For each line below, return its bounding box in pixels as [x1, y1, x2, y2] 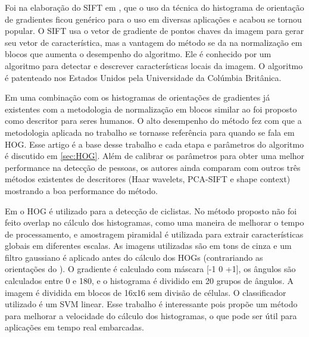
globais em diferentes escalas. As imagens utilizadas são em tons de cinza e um [5, 239, 292, 252]
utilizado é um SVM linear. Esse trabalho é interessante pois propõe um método [5, 298, 298, 310]
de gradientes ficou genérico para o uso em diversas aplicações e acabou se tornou [5, 13, 302, 25]
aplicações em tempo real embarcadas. [5, 321, 144, 333]
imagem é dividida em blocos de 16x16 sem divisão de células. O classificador [5, 286, 286, 298]
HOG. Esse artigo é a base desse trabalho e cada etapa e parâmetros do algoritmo [5, 138, 304, 150]
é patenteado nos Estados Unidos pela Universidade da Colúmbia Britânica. [5, 71, 282, 83]
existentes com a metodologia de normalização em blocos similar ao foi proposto [5, 102, 297, 115]
